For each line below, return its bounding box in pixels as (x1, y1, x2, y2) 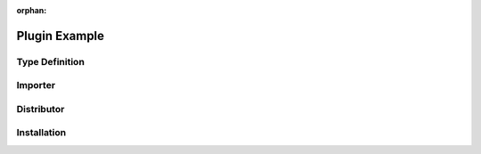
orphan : (16, 5, 47, 15)
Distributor (16, 102, 65, 115)
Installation (16, 126, 67, 139)
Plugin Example (16, 28, 105, 44)
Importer (16, 79, 56, 92)
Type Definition (16, 55, 85, 68)
